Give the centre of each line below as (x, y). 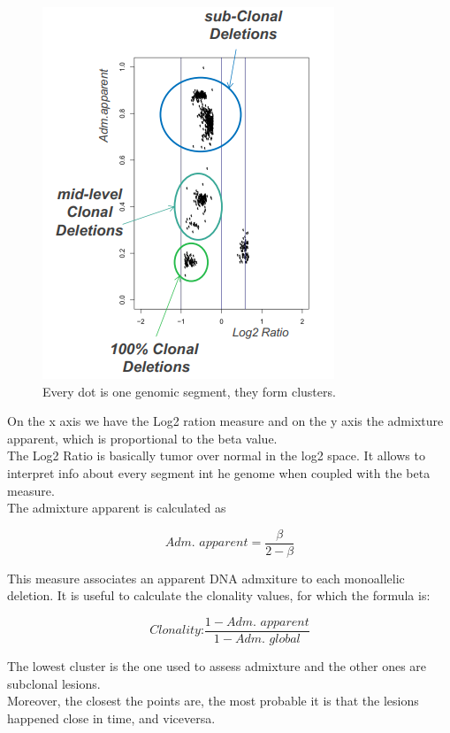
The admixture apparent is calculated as (117, 508)
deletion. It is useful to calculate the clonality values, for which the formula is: (219, 595)
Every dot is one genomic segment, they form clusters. (189, 391)
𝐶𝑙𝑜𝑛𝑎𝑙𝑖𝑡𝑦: (177, 631)
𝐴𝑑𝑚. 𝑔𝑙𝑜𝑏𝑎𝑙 (267, 640)
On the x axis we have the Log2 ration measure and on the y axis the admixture (225, 421)
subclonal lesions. (54, 683)
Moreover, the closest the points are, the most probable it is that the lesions (213, 701)
